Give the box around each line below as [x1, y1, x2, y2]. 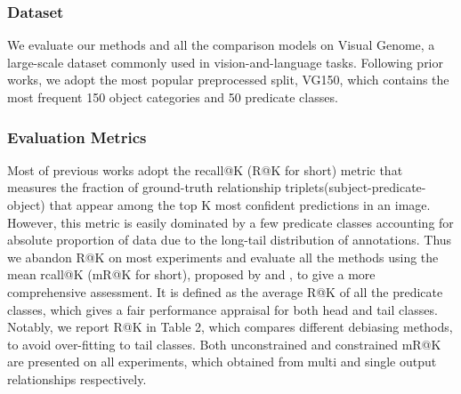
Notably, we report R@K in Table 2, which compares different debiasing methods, [7, 318, 453, 336]
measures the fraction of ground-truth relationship [7, 178, 281, 197]
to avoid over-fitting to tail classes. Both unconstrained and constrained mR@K [7, 334, 441, 353]
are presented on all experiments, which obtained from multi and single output [7, 352, 437, 371]
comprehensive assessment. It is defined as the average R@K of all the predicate [7, 282, 443, 301]
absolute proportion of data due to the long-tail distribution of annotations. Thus [7, 230, 452, 249]
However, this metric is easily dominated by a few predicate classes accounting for [7, 213, 454, 231]
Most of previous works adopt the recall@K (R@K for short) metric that [7, 160, 403, 179]
